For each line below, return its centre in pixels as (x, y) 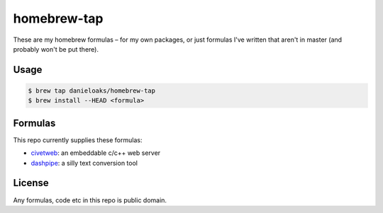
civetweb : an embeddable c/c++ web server (96, 153)
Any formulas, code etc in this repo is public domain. (90, 200)
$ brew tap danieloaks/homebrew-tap (92, 91)
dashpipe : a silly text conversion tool (84, 163)
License (31, 183)
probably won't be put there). (56, 49)
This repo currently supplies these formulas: (78, 140)
